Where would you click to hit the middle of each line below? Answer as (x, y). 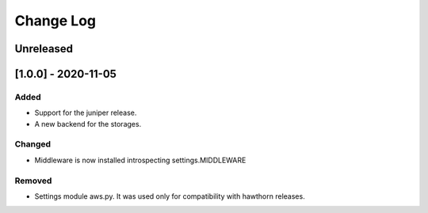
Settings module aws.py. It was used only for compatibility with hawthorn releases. (170, 196)
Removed (33, 181)
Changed (33, 144)
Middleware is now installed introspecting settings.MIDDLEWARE (140, 160)
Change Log (55, 21)
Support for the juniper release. (86, 113)
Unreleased (44, 49)
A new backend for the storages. (88, 124)
